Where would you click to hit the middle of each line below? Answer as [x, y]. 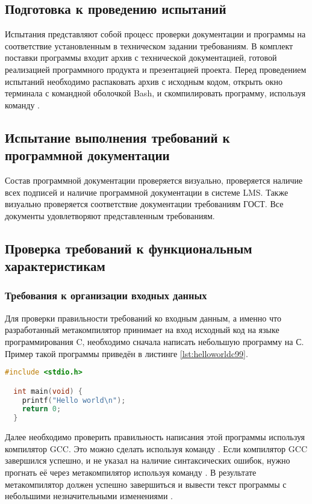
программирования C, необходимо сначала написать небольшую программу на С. [154, 341]
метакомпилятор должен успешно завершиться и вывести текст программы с [146, 484]
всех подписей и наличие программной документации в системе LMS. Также [147, 192]
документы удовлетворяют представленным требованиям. [110, 215]
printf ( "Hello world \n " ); [74, 400]
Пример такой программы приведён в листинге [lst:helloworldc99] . [126, 353]
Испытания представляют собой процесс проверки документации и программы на [155, 34]
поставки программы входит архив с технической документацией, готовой [141, 58]
